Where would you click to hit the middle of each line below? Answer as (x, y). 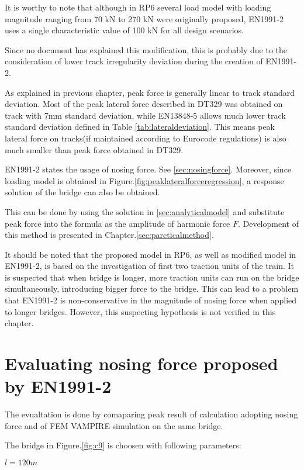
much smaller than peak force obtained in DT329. (94, 149)
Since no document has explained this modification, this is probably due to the (146, 49)
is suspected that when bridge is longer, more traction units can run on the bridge (152, 277)
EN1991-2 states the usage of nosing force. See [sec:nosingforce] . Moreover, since (148, 169)
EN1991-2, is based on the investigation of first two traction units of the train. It (149, 266)
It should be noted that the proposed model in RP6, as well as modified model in (151, 254)
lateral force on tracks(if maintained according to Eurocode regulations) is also (146, 138)
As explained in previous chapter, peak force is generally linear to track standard (150, 92)
